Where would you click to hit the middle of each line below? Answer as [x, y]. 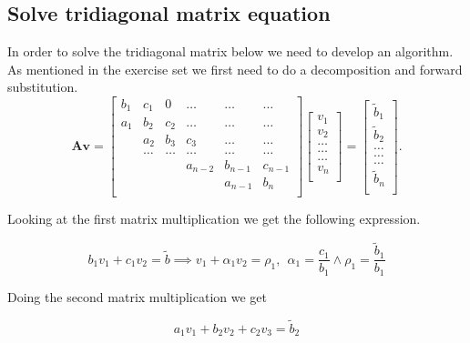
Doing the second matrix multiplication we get [137, 296]
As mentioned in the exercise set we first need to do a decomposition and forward [235, 69]
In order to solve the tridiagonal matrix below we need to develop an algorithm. [230, 51]
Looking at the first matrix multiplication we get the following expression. [214, 219]
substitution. [43, 87]
